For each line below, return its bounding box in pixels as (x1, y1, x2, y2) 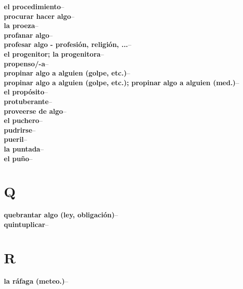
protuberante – (4, 96, 52, 106)
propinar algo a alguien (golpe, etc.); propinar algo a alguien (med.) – (4, 77, 239, 87)
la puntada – (4, 143, 44, 153)
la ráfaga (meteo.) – (4, 275, 68, 286)
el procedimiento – (4, 1, 65, 11)
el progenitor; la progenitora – (4, 48, 104, 59)
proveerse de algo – (4, 106, 66, 116)
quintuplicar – (4, 219, 49, 229)
